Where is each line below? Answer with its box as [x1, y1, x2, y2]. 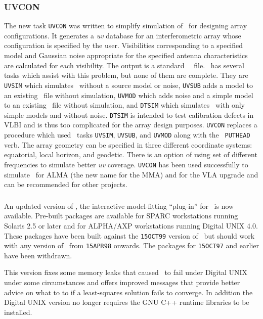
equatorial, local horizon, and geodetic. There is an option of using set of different [4, 149, 257, 160]
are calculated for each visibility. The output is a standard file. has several [4, 60, 244, 70]
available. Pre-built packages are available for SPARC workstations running [4, 210, 238, 221]
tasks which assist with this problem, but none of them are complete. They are [4, 70, 248, 80]
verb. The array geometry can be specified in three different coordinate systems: [4, 139, 252, 150]
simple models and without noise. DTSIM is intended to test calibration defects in [4, 109, 254, 120]
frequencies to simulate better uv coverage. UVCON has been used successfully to [4, 159, 248, 169]
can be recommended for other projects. [4, 179, 127, 190]
